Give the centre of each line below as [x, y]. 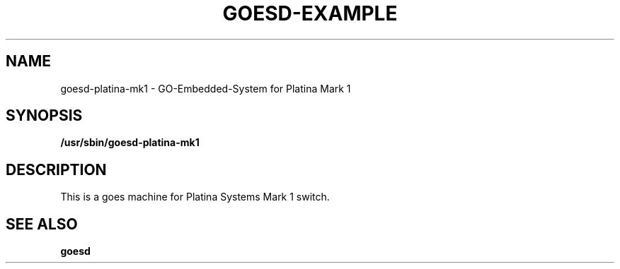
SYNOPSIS [44, 116]
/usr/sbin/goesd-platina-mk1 [130, 143]
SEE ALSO [42, 224]
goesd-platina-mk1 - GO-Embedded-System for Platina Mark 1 [206, 88]
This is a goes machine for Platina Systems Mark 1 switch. [195, 197]
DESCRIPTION [56, 169]
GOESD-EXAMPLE [310, 13]
